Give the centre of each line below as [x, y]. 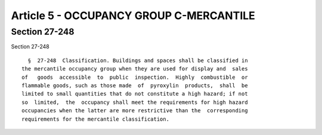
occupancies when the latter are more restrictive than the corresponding [135, 111]
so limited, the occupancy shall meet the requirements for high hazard [135, 102]
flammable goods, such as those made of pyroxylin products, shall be [135, 85]
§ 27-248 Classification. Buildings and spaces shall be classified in [138, 60]
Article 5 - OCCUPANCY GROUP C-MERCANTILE [133, 16]
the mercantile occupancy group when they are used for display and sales [135, 69]
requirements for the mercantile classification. [96, 119]
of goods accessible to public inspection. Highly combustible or [135, 77]
